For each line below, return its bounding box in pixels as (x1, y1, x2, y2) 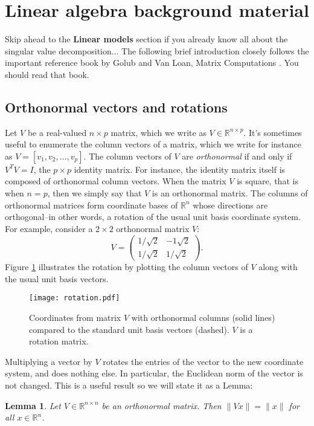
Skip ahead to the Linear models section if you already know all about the (5, 33, 288, 45)
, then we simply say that (47, 187, 142, 199)
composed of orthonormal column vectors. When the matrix (5, 175, 226, 187)
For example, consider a (5, 222, 93, 234)
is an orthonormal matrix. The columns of (152, 187, 308, 199)
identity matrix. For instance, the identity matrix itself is (74, 163, 286, 175)
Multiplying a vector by (5, 355, 92, 367)
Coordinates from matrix (29, 311, 121, 323)
